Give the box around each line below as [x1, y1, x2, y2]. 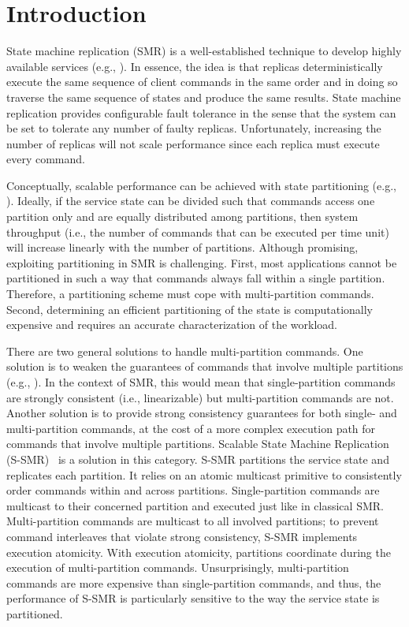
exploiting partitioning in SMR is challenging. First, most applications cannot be [6, 254, 397, 271]
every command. [6, 151, 85, 167]
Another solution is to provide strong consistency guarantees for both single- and [6, 405, 397, 421]
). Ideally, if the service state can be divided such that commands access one [6, 192, 375, 209]
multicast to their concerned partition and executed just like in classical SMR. [6, 497, 384, 513]
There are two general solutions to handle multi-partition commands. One [6, 342, 363, 359]
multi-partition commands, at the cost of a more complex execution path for [6, 420, 376, 436]
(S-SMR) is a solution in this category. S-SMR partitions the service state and [6, 450, 389, 467]
